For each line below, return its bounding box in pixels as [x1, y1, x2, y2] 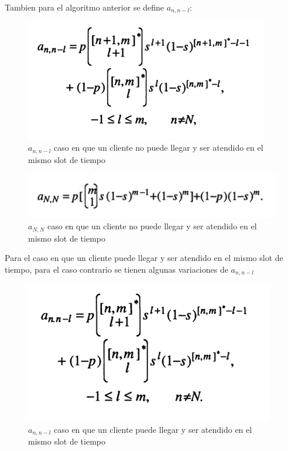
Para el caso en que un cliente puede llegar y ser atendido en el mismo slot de [5, 252, 283, 264]
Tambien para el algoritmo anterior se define [5, 1, 164, 13]
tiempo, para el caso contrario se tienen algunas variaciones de [5, 263, 228, 275]
